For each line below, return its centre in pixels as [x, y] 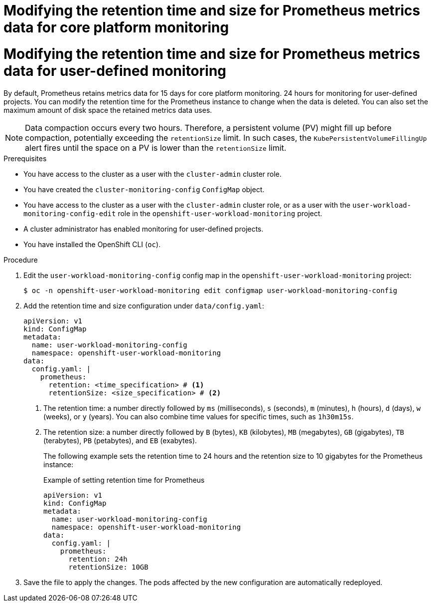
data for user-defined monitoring [115, 71]
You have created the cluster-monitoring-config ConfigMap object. [144, 189]
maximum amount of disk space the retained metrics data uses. [108, 110]
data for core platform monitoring [116, 27]
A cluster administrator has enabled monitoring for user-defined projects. [144, 229]
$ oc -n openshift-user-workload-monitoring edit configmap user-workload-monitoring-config [211, 290]
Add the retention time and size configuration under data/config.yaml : [144, 305]
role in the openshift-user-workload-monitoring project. [220, 213]
